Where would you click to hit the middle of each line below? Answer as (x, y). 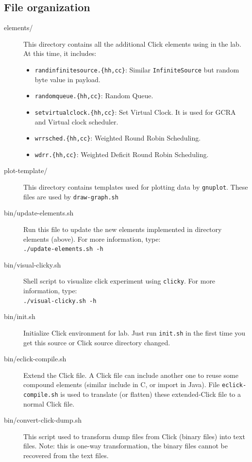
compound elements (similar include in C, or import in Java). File (122, 384)
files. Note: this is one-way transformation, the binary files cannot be (126, 446)
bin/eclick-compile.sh (35, 359)
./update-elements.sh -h (63, 249)
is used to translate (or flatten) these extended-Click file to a (151, 394)
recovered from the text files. (66, 455)
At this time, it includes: (60, 53)
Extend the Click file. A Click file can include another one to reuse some (131, 375)
